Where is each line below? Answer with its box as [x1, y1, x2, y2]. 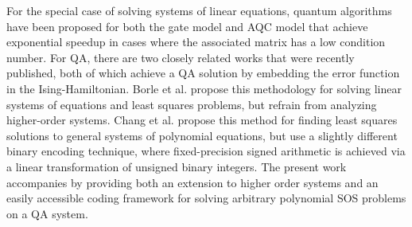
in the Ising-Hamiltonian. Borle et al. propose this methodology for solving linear [6, 80, 402, 96]
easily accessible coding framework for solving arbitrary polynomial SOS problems [6, 190, 406, 206]
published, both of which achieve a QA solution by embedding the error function [6, 65, 400, 81]
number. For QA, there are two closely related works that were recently [6, 49, 355, 65]
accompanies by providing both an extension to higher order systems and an [6, 174, 379, 190]
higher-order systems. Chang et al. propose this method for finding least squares [6, 112, 398, 128]
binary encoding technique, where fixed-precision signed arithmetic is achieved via [6, 143, 406, 159]
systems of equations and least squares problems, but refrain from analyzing [6, 96, 377, 112]
